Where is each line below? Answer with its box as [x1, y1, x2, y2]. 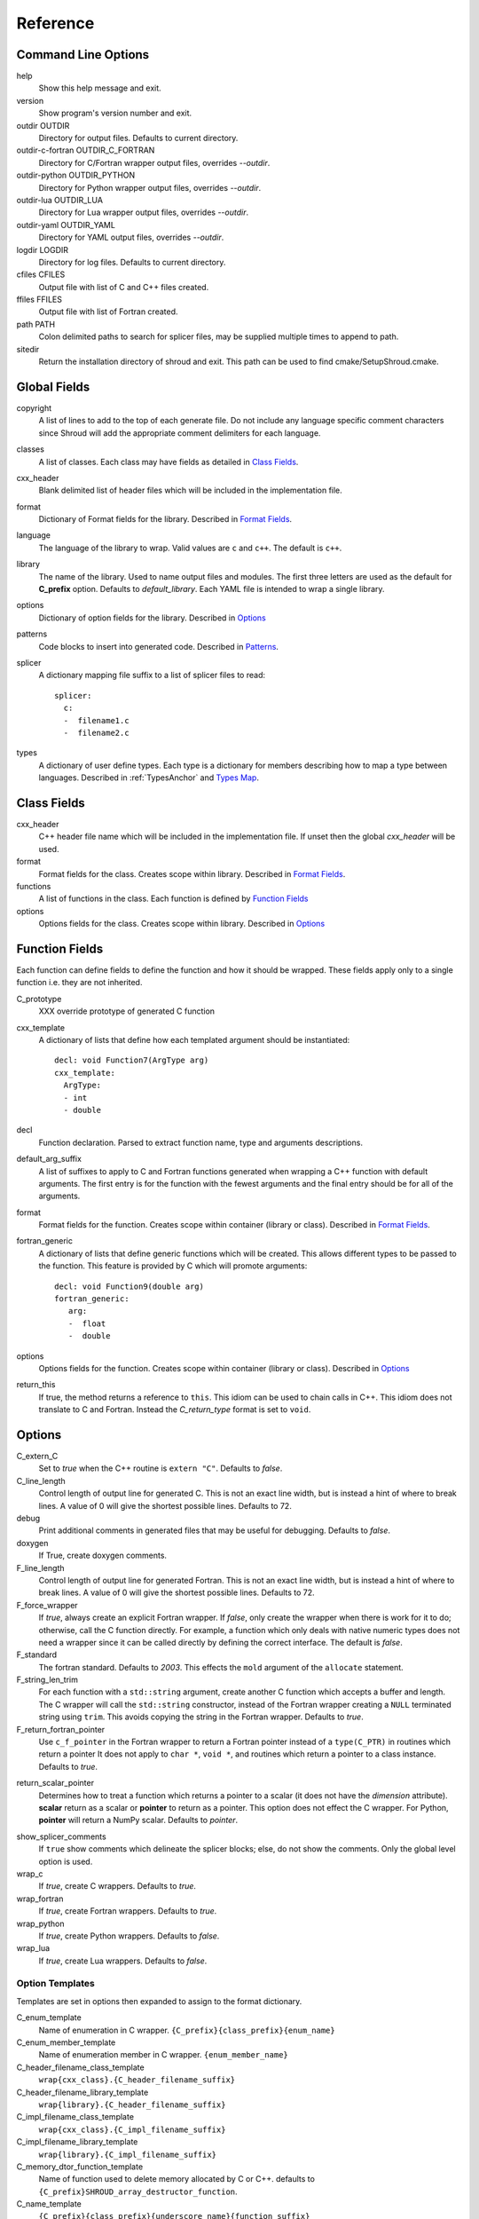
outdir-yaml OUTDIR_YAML [16, 219, 115, 230]
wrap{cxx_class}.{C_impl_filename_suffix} [38, 2124, 226, 2135]
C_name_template [16, 2199, 82, 2209]
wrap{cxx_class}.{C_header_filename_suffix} [38, 2075, 236, 2085]
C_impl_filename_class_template [16, 2112, 135, 2122]
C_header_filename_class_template [16, 2062, 145, 2073]
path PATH [16, 319, 56, 329]
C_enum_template [16, 2012, 82, 2023]
